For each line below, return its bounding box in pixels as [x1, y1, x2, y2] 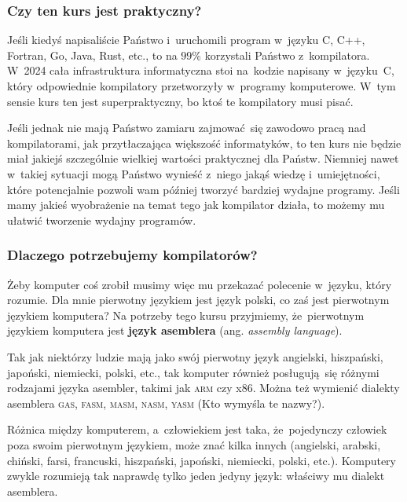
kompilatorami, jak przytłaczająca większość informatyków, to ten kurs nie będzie [7, 134, 401, 151]
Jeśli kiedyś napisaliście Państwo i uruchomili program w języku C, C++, [7, 31, 365, 48]
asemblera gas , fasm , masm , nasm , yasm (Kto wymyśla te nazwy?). [7, 394, 325, 411]
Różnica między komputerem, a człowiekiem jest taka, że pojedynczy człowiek [7, 421, 387, 438]
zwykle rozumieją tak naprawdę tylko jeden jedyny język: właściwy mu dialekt [7, 467, 385, 484]
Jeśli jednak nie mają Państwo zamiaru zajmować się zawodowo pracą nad [7, 119, 366, 136]
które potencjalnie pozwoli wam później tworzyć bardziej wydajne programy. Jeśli [7, 181, 400, 197]
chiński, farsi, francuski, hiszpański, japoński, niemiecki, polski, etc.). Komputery [7, 452, 396, 468]
